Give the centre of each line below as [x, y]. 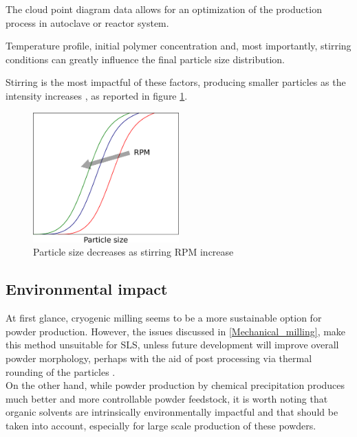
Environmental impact [87, 289]
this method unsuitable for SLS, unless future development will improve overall [172, 345]
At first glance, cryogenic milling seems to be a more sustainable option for [164, 318]
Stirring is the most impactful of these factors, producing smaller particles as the [176, 82]
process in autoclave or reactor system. [87, 22]
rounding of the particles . [61, 371]
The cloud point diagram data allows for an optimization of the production [164, 9]
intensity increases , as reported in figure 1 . [97, 95]
